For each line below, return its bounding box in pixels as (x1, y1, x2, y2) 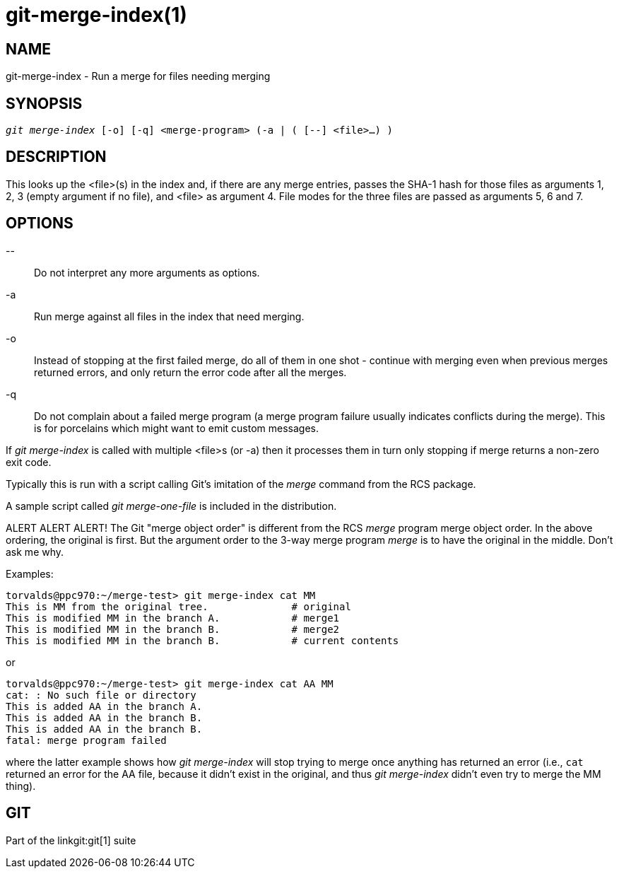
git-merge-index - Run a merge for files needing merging (6, 70, 271, 83)
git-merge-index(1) (6, 3, 187, 27)
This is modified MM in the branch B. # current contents (6, 634, 399, 646)
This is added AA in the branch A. (6, 700, 203, 712)
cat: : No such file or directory (6, 689, 196, 701)
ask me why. (6, 545, 64, 558)
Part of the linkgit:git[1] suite (6, 834, 136, 846)
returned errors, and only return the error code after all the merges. (34, 366, 347, 378)
